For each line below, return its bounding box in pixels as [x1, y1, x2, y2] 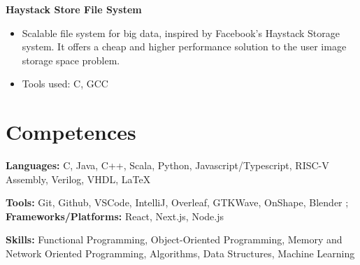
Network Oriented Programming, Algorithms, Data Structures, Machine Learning [6, 246, 355, 261]
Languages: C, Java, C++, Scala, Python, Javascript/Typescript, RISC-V [6, 158, 329, 173]
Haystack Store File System [6, 2, 142, 16]
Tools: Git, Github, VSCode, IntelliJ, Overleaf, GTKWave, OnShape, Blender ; [6, 195, 349, 210]
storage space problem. [22, 52, 120, 67]
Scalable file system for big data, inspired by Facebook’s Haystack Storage [22, 25, 340, 40]
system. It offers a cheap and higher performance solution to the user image [22, 39, 347, 54]
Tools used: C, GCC [22, 76, 108, 91]
